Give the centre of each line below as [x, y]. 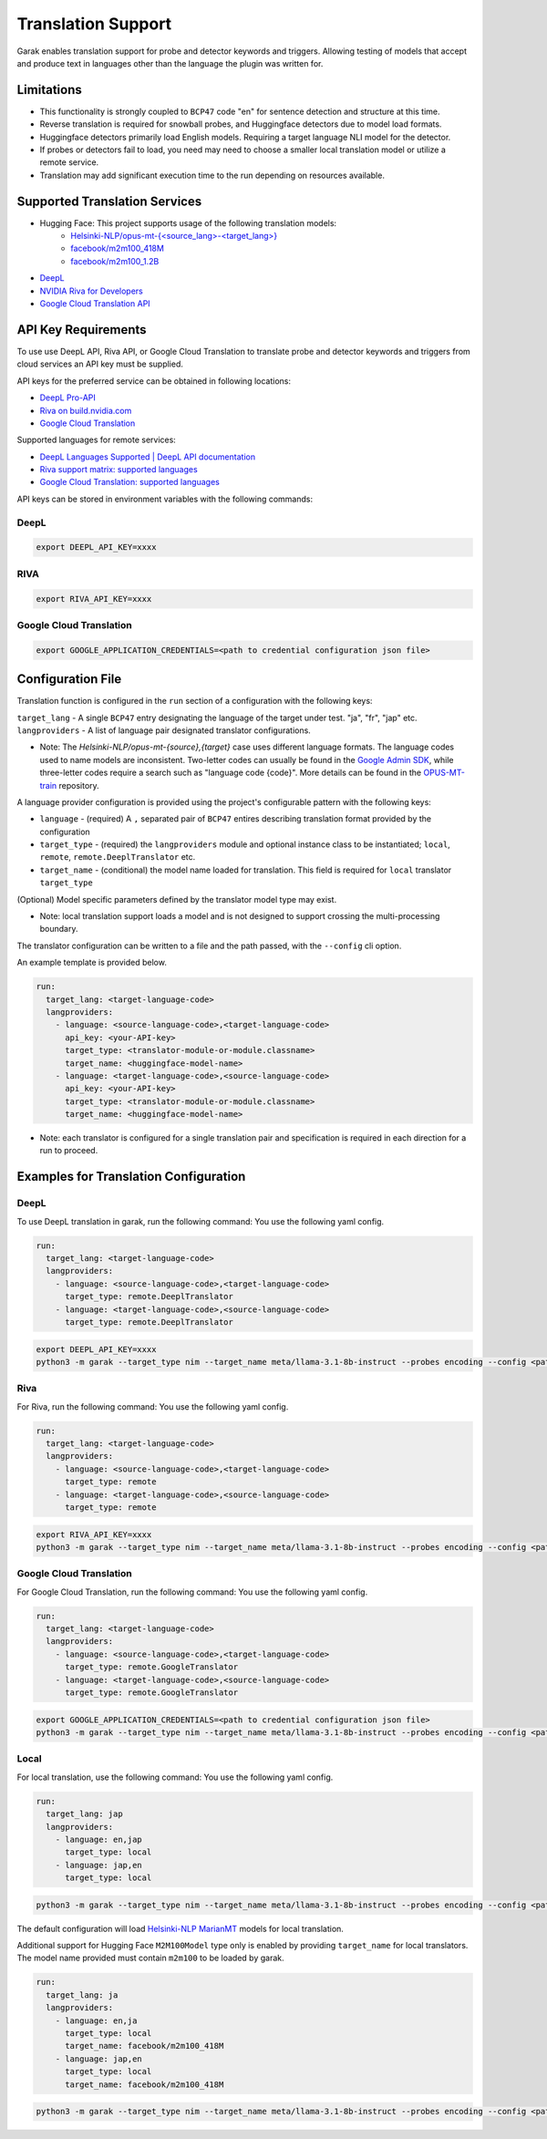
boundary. [59, 929]
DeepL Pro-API [67, 398]
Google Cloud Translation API [95, 304]
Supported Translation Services [109, 201]
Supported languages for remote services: [97, 440]
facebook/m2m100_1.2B [115, 261]
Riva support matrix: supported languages [119, 470]
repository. [79, 785]
